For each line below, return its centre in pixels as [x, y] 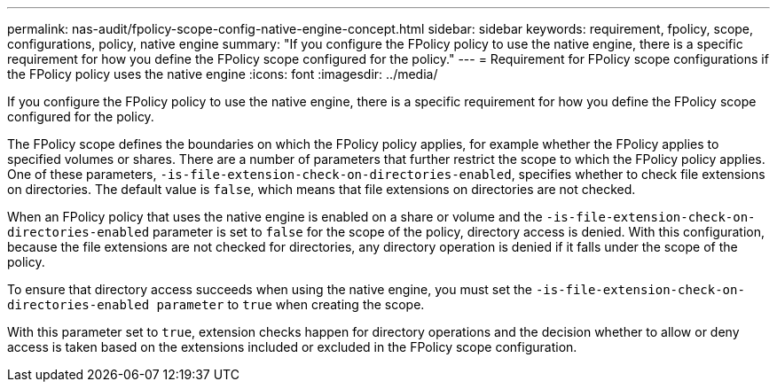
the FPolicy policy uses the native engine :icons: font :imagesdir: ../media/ [223, 74]
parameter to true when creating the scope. [290, 304]
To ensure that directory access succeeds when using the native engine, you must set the [270, 289]
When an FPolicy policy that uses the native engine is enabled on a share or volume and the [275, 217]
